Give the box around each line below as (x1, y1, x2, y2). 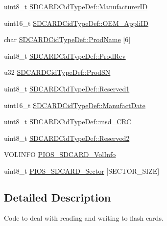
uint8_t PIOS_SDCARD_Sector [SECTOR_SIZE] (4, 165, 160, 176)
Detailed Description (4, 189, 111, 204)
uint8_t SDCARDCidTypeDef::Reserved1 (4, 83, 130, 93)
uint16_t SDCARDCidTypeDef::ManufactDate (4, 100, 145, 110)
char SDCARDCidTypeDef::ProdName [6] (4, 34, 131, 45)
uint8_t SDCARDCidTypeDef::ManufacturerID (4, 1, 148, 11)
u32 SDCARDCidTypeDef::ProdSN (4, 67, 111, 77)
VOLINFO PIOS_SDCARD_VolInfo (4, 149, 116, 159)
